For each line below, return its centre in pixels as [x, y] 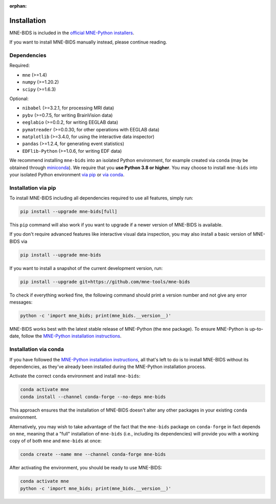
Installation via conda [37, 349]
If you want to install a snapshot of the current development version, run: [86, 268]
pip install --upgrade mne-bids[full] [69, 212]
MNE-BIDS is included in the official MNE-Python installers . [72, 33]
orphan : [18, 6]
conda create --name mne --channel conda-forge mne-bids [93, 454]
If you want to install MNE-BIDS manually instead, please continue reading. [88, 42]
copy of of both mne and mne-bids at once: [55, 441]
